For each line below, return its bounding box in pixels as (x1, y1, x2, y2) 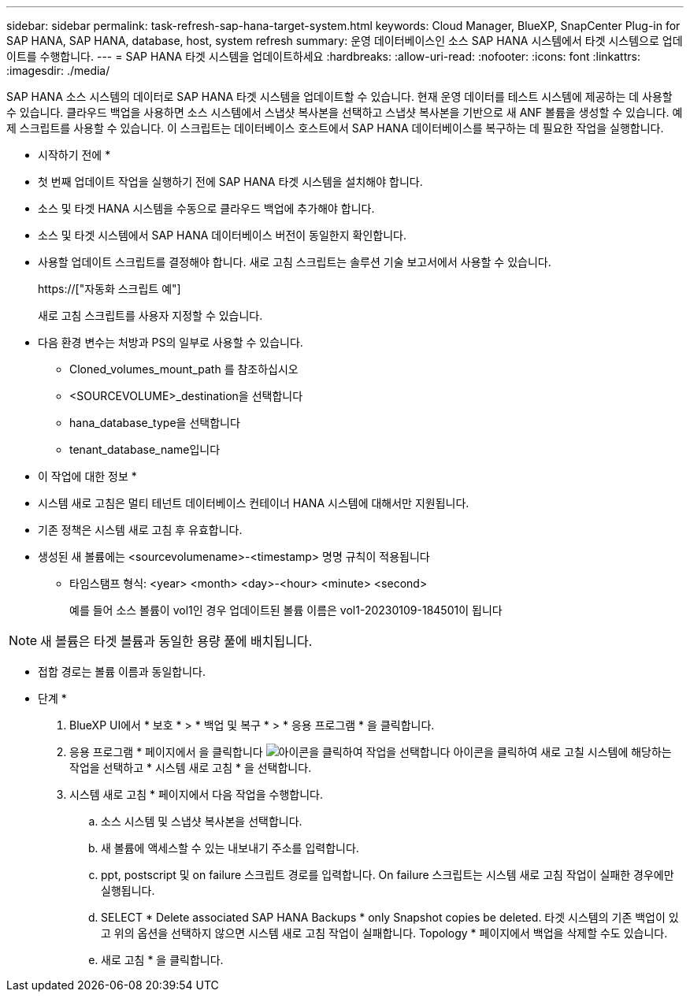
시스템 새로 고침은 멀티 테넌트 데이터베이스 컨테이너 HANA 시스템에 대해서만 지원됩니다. (38, 496, 469, 510)
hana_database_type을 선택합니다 (69, 416, 240, 429)
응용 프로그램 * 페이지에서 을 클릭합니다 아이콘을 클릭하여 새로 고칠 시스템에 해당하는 (69, 745, 672, 759)
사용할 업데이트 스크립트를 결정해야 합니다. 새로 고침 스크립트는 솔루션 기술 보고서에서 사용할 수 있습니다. (38, 255, 551, 269)
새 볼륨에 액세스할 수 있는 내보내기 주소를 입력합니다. (101, 841, 359, 855)
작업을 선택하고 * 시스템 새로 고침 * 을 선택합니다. (69, 761, 312, 774)
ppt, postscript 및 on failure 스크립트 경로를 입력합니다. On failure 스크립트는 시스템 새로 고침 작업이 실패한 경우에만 (101, 868, 674, 881)
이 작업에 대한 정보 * (38, 469, 137, 483)
